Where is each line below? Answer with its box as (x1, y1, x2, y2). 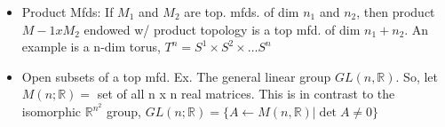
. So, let (395, 67, 438, 85)
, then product (356, 3, 435, 20)
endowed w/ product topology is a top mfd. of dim (83, 20, 361, 38)
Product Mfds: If (21, 3, 114, 20)
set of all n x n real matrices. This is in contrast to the (97, 84, 395, 103)
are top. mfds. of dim (184, 3, 299, 20)
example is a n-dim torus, (21, 37, 161, 56)
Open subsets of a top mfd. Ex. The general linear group (21, 67, 331, 85)
